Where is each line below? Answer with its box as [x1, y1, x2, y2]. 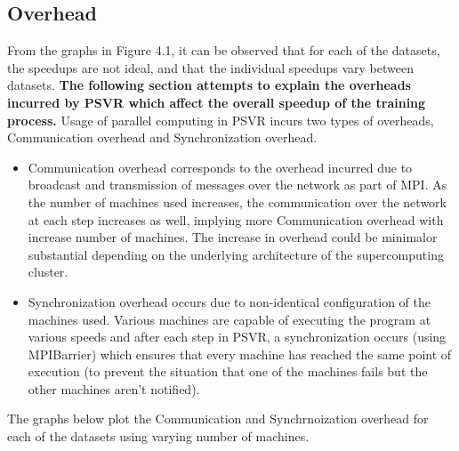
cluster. [28, 262, 68, 281]
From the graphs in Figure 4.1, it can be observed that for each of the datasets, [7, 41, 440, 60]
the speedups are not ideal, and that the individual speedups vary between [7, 58, 414, 77]
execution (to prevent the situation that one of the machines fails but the [28, 362, 428, 381]
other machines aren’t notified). [28, 379, 200, 398]
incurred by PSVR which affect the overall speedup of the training [7, 93, 426, 111]
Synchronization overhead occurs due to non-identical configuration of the [28, 292, 431, 310]
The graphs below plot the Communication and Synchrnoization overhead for [7, 409, 429, 428]
